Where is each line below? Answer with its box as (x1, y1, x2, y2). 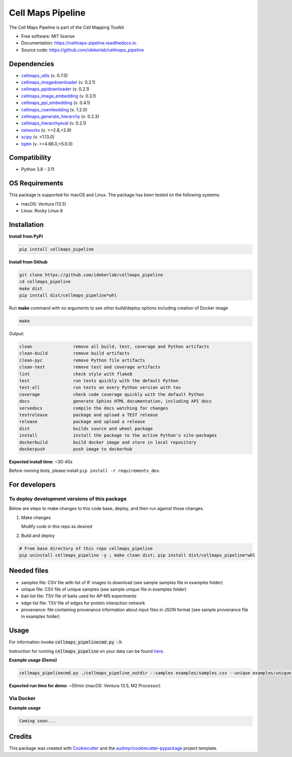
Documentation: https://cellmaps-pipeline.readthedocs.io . (21, 40, 137, 46)
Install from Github (9, 259, 48, 265)
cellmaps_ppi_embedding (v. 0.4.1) (21, 100, 91, 106)
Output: (9, 331, 24, 337)
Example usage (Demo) (9, 657, 57, 663)
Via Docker (9, 695, 36, 701)
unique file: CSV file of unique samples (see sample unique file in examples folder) (21, 586, 187, 592)
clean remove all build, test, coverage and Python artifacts (19, 344, 209, 349)
